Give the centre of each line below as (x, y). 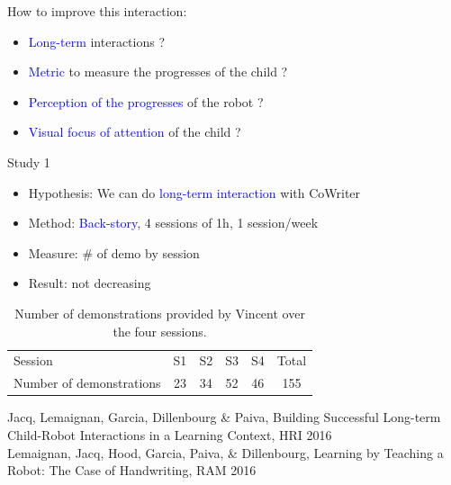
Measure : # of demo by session (114, 252)
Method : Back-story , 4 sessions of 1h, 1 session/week (173, 223)
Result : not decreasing (90, 283)
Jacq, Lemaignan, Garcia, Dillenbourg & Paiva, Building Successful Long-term (224, 417)
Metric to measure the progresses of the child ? (158, 72)
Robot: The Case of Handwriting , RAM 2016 (132, 470)
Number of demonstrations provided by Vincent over (160, 313)
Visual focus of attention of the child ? (135, 132)
